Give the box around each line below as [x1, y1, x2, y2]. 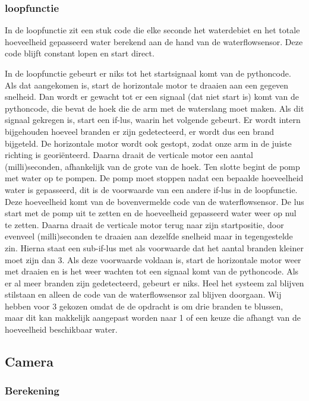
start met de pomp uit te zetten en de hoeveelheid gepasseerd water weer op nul [5, 207, 297, 219]
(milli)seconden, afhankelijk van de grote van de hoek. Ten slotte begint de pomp [5, 160, 300, 172]
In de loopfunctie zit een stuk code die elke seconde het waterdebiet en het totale [5, 24, 300, 36]
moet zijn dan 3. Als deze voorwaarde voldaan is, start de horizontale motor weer [5, 253, 301, 266]
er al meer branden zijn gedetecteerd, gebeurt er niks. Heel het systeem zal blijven [5, 276, 304, 289]
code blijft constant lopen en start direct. [5, 47, 154, 59]
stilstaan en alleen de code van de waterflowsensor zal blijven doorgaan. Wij [5, 288, 282, 301]
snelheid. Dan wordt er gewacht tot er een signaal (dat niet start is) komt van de [5, 90, 299, 103]
